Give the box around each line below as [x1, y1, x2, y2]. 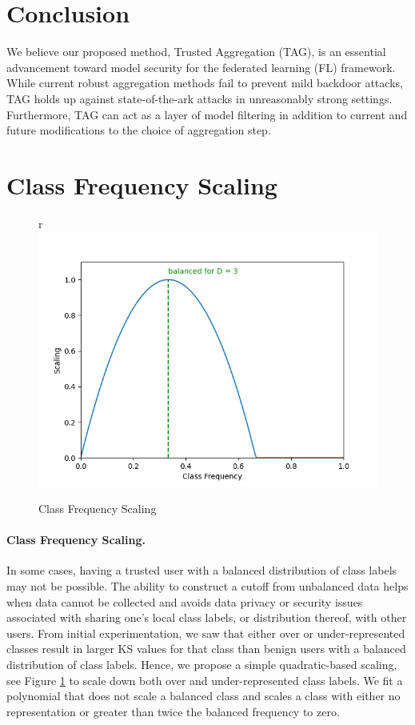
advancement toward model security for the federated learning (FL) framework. [6, 58, 396, 75]
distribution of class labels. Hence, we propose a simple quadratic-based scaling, [6, 655, 397, 672]
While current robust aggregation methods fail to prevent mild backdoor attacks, [6, 74, 403, 91]
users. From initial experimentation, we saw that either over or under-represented [6, 624, 405, 641]
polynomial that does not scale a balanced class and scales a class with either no [6, 687, 401, 704]
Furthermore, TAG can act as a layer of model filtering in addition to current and [6, 106, 408, 122]
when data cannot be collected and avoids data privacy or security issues [6, 593, 363, 610]
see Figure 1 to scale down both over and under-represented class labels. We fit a [6, 671, 403, 688]
